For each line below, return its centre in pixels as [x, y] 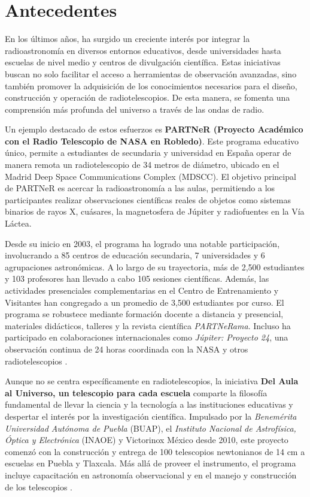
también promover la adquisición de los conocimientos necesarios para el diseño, [151, 85]
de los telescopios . [39, 487]
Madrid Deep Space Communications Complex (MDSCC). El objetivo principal [151, 176]
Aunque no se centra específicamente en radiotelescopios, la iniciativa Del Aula [152, 381]
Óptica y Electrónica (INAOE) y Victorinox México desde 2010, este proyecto [147, 440]
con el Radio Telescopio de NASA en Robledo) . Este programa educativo [152, 141]
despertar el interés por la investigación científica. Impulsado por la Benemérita [151, 416]
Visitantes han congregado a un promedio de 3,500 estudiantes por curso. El [145, 302]
